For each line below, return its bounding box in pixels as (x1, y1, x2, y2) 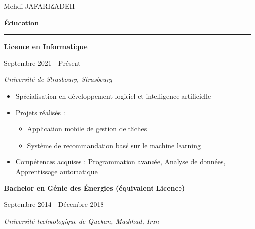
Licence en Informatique (4, 41, 88, 51)
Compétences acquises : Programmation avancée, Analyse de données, (15, 156, 226, 167)
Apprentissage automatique (15, 166, 98, 176)
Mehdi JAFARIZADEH (4, 1, 75, 11)
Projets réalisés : (15, 107, 65, 117)
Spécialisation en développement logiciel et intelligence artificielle (15, 90, 211, 101)
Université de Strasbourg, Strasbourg (4, 74, 112, 84)
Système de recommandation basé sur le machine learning (27, 140, 201, 150)
